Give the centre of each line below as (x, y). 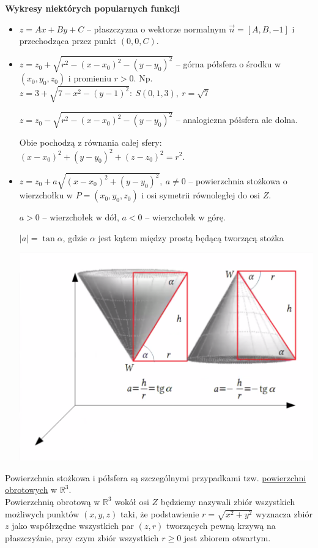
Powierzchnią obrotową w (53, 501)
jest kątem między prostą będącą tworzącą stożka (191, 237)
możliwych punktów (42, 513)
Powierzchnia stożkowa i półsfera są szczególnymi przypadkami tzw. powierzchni (156, 477)
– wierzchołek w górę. (185, 217)
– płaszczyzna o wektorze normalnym (156, 28)
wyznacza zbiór (284, 513)
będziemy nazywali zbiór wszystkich (228, 501)
